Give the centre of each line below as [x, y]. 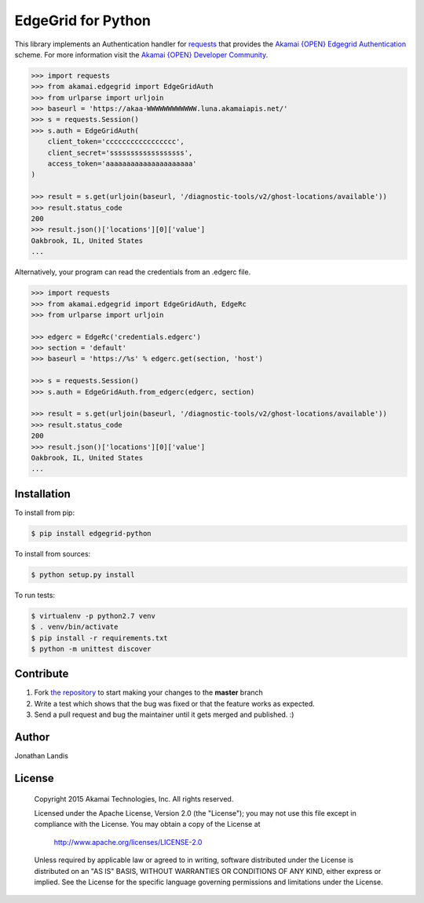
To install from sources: [53, 553]
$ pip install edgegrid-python [91, 533]
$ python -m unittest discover [91, 649]
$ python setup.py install [83, 574]
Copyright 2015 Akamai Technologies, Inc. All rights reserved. [134, 798]
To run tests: [35, 595]
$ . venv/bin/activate [75, 627]
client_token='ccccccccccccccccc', [116, 142]
